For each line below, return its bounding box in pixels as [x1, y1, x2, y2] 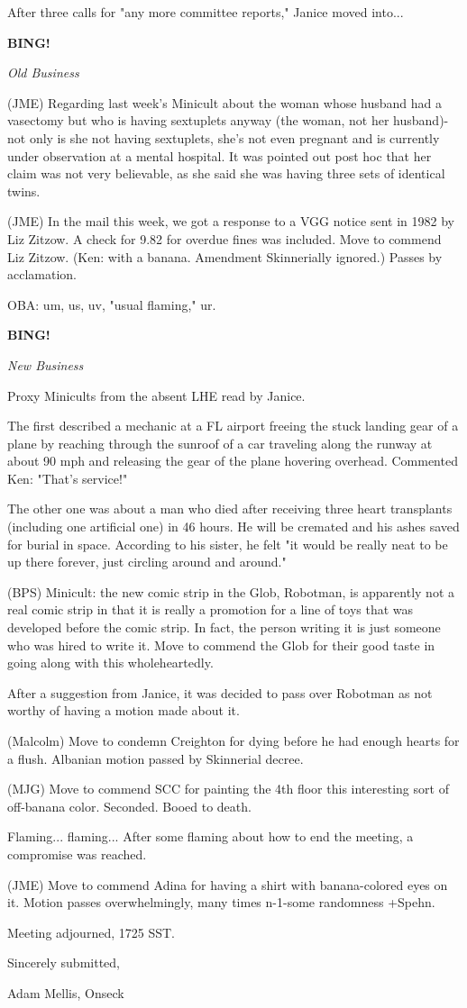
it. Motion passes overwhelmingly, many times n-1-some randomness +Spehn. [7, 893, 435, 912]
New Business [7, 355, 84, 374]
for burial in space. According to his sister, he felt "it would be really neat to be [7, 534, 448, 553]
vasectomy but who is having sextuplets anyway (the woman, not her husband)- [7, 111, 449, 130]
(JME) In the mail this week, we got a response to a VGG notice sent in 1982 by [7, 212, 454, 231]
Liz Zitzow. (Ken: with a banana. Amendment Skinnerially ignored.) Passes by [7, 247, 443, 266]
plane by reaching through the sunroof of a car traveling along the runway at [7, 433, 433, 452]
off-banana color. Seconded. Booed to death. [7, 796, 252, 815]
